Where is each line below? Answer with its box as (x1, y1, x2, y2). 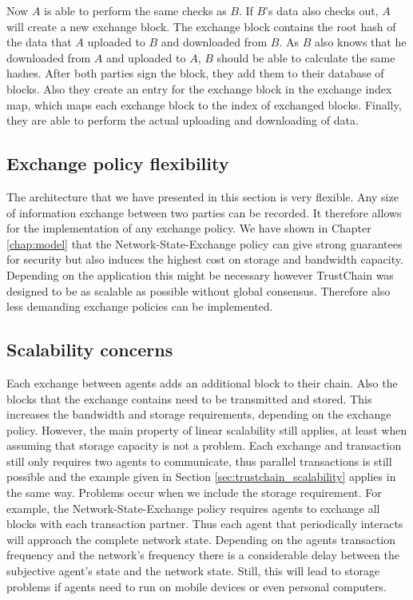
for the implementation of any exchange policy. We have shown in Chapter (6, 220, 371, 236)
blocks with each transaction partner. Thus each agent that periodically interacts (6, 515, 403, 532)
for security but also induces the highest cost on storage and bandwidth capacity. (6, 251, 403, 268)
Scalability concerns (6, 337, 173, 362)
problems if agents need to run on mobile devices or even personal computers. (6, 578, 387, 594)
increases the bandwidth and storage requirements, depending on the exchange (6, 406, 391, 423)
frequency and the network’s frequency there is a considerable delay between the (6, 546, 399, 563)
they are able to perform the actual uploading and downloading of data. (6, 112, 359, 129)
